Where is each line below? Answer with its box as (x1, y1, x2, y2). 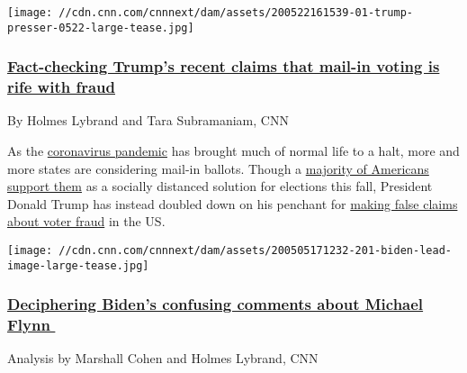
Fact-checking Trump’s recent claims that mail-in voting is (7, 55, 440, 77)
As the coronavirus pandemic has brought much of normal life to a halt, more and (7, 141, 460, 160)
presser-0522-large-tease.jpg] (7, 21, 194, 34)
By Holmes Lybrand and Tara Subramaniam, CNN (7, 111, 289, 130)
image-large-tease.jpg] (7, 259, 149, 272)
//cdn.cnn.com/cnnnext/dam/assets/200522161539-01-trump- (58, 6, 414, 19)
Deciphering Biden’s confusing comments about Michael (7, 293, 424, 315)
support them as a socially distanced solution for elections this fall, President (7, 177, 433, 196)
